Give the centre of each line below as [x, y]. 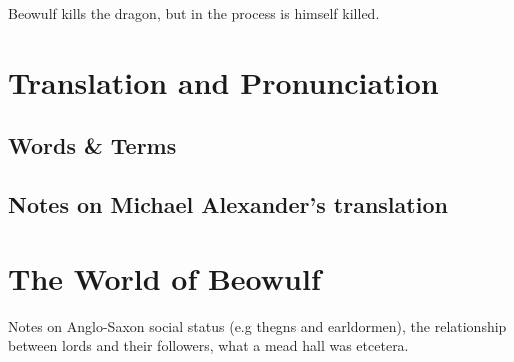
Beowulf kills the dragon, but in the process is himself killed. [194, 13]
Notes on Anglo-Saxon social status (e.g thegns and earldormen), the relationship [257, 325]
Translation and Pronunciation [223, 81]
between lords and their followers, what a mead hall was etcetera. [208, 345]
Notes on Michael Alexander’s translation [228, 204]
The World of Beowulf [164, 277]
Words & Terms [92, 145]
